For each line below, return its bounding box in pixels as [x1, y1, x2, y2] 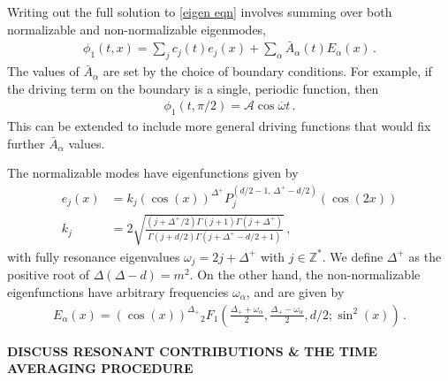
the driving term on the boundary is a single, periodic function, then [7, 79, 379, 97]
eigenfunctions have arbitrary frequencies [7, 282, 229, 301]
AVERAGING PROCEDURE [7, 359, 194, 377]
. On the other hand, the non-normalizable [189, 265, 421, 284]
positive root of [7, 265, 90, 284]
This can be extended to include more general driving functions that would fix [7, 117, 431, 135]
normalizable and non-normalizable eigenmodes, [7, 19, 267, 38]
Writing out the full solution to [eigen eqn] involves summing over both [7, 3, 392, 20]
